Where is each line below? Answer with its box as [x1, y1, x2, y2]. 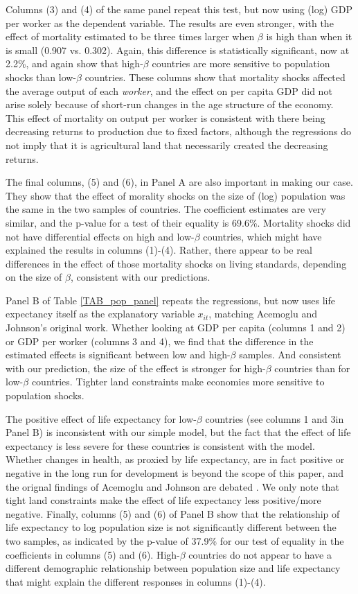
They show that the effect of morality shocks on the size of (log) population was [6, 188, 346, 202]
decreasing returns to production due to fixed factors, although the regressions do [6, 124, 351, 139]
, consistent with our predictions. [70, 270, 211, 284]
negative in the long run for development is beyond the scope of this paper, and [6, 466, 344, 480]
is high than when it [266, 29, 352, 44]
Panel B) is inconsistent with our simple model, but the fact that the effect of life [6, 425, 351, 439]
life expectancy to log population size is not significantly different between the [6, 520, 337, 534]
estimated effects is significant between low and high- [6, 347, 231, 362]
